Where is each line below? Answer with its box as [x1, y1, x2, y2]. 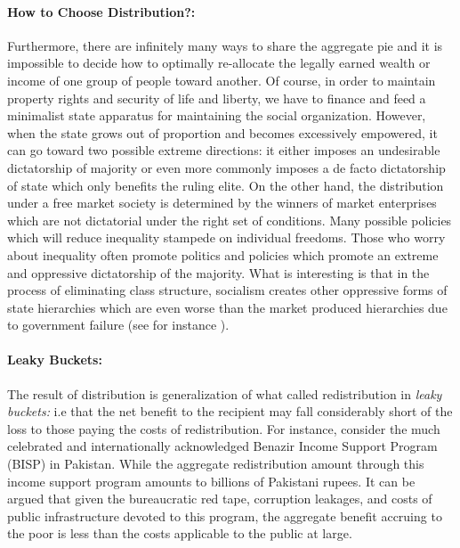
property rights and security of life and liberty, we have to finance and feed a [7, 88, 426, 107]
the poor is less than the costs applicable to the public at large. [7, 524, 352, 543]
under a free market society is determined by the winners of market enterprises [7, 193, 437, 212]
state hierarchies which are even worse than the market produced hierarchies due [7, 298, 448, 316]
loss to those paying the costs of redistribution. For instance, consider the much [7, 419, 440, 438]
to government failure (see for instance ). [7, 315, 230, 334]
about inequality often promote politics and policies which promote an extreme [7, 245, 439, 264]
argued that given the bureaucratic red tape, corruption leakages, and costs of [7, 489, 432, 508]
